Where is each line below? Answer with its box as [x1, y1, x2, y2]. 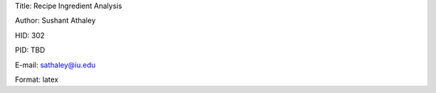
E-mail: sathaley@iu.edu [15, 60, 96, 70]
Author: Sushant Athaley [15, 16, 96, 26]
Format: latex [15, 75, 59, 84]
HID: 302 [15, 30, 45, 40]
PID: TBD [15, 45, 46, 55]
